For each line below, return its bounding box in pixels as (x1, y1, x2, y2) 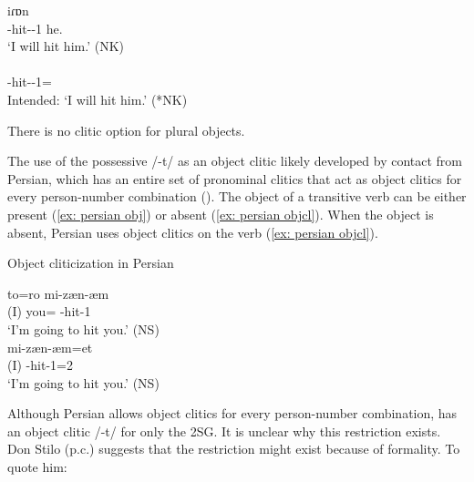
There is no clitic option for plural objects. (7, 120, 245, 139)
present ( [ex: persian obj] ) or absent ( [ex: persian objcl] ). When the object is (7, 204, 434, 223)
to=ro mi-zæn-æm (7, 283, 109, 303)
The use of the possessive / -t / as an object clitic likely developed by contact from (7, 151, 462, 170)
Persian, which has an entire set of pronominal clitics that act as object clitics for (7, 169, 462, 188)
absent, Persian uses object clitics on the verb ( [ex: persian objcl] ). (7, 222, 378, 241)
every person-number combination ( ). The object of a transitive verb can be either (7, 187, 467, 206)
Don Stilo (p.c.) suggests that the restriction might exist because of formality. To (7, 439, 460, 458)
